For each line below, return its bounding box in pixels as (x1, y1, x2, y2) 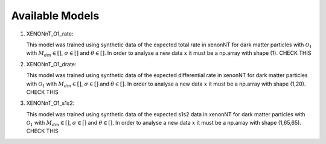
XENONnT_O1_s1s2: (26, 99, 75, 107)
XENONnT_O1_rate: (26, 30, 74, 37)
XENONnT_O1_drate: (26, 60, 77, 67)
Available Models (11, 9, 100, 22)
